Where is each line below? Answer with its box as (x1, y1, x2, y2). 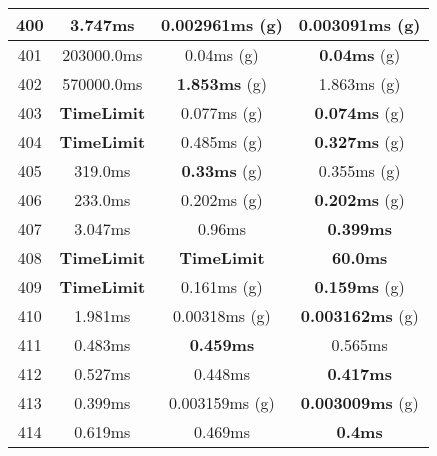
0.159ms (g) (314, 275, 405, 298)
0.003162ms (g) (300, 304, 419, 327)
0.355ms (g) (318, 159, 401, 182)
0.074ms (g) (314, 101, 405, 124)
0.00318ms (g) (172, 304, 271, 327)
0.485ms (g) (180, 130, 263, 153)
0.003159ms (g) (168, 391, 275, 414)
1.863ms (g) (318, 72, 401, 95)
